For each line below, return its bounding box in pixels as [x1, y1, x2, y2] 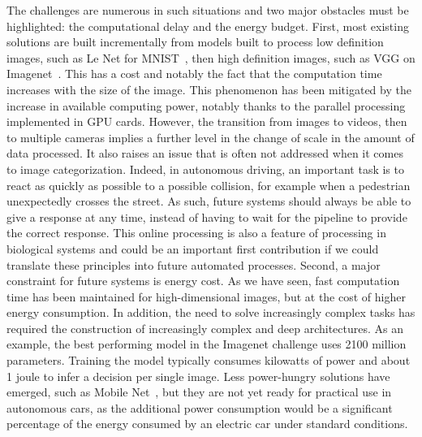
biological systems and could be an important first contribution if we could [6, 240, 379, 257]
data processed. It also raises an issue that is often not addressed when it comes [6, 145, 403, 162]
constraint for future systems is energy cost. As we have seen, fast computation [6, 272, 400, 289]
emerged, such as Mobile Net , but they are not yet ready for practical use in [6, 383, 392, 400]
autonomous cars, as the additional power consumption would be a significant [6, 399, 393, 416]
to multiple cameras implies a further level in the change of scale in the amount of [6, 128, 415, 145]
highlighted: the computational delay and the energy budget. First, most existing [6, 17, 409, 34]
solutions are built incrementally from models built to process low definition [6, 33, 384, 50]
